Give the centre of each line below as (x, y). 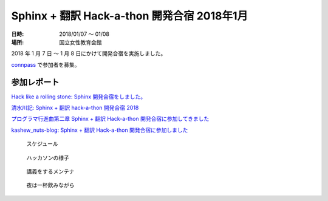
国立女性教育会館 (80, 42)
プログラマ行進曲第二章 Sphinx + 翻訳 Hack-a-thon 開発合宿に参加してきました (110, 119)
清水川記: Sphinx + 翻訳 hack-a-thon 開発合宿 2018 (75, 108)
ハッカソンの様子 (48, 157)
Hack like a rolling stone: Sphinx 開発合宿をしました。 (79, 97)
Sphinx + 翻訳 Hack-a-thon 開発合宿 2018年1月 (130, 16)
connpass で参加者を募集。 (46, 64)
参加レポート (35, 82)
